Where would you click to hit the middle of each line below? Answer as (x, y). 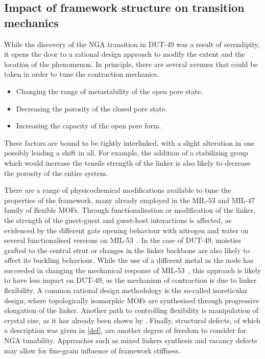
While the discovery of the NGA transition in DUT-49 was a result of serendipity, (132, 44)
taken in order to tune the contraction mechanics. (82, 74)
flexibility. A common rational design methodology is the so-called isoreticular (126, 290)
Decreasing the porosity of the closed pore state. (92, 108)
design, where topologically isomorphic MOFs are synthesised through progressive (132, 300)
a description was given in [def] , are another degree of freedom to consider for (125, 330)
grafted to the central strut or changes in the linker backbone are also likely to (127, 250)
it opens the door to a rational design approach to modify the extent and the (125, 54)
